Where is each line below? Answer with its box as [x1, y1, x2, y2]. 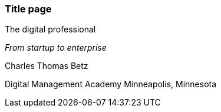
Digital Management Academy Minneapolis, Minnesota [5, 79, 217, 90]
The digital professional [5, 24, 96, 35]
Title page [5, 3, 52, 15]
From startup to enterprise [5, 42, 107, 53]
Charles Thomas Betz [5, 61, 88, 71]
